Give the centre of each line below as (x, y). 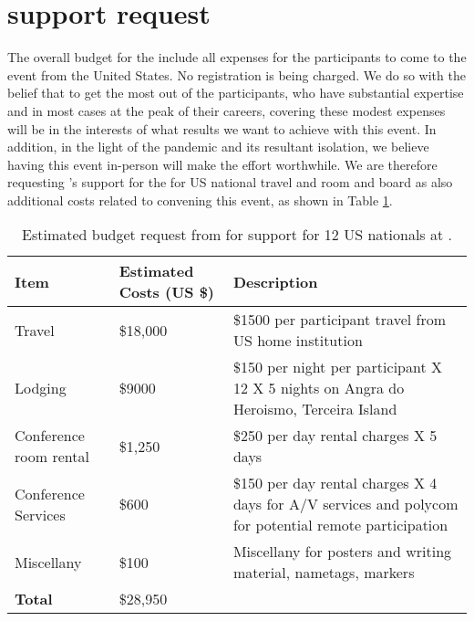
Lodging (41, 388)
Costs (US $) (167, 292)
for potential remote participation (340, 525)
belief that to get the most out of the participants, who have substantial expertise (236, 93)
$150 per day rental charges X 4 (335, 483)
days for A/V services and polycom (345, 504)
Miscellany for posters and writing (342, 552)
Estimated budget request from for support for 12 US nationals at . (237, 235)
